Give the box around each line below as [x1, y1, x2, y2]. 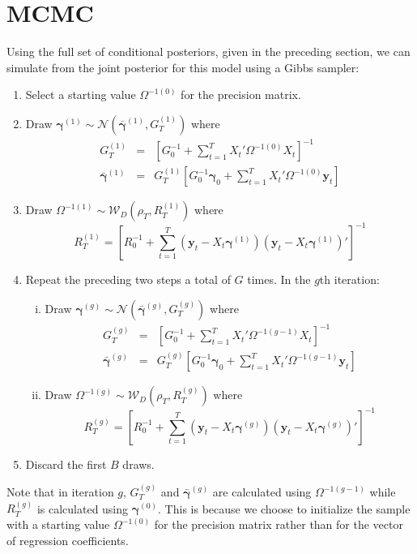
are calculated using [212, 483, 312, 500]
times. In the [247, 270, 311, 287]
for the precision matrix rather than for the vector [154, 516, 403, 533]
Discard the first [25, 455, 107, 472]
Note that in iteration [6, 483, 114, 500]
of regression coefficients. [6, 531, 129, 548]
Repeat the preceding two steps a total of [25, 270, 231, 287]
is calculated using [36, 500, 129, 517]
